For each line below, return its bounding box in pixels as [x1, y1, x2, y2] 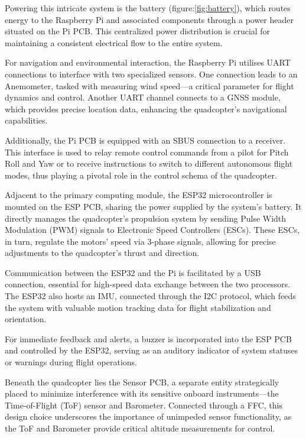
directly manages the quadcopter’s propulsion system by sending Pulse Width [5, 212, 287, 224]
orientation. [5, 313, 47, 325]
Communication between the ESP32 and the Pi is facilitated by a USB [5, 266, 261, 278]
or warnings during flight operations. [5, 356, 137, 368]
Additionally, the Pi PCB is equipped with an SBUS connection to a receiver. [5, 134, 286, 146]
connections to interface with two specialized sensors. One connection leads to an [5, 67, 298, 80]
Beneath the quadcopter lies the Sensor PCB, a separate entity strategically [5, 375, 279, 388]
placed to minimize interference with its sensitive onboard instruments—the [5, 387, 279, 400]
